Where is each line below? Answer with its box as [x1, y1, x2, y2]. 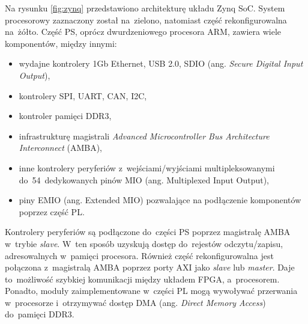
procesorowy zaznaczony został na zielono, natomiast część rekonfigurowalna [5, 13, 287, 26]
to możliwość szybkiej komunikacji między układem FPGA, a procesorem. [5, 272, 280, 285]
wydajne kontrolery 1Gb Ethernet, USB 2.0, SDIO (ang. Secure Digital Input [19, 57, 303, 70]
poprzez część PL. [19, 205, 85, 218]
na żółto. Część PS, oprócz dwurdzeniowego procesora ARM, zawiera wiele [5, 25, 281, 38]
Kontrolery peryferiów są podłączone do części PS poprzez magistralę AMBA [5, 225, 291, 238]
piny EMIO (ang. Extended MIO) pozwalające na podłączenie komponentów [19, 194, 301, 206]
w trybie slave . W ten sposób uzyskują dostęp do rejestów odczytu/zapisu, [5, 237, 283, 249]
